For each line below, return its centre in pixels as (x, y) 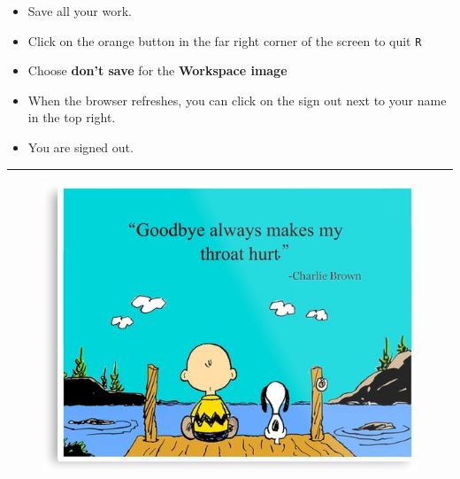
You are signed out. (80, 147)
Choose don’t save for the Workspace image (157, 70)
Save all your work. (80, 11)
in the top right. (72, 117)
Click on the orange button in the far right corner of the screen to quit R (225, 40)
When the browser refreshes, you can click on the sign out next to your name (237, 100)
